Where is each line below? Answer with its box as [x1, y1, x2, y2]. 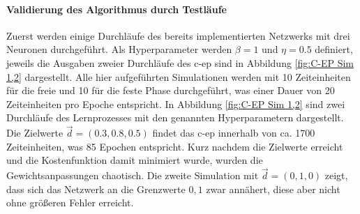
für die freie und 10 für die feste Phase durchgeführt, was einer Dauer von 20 [6, 83, 335, 98]
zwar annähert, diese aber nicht [206, 181, 340, 196]
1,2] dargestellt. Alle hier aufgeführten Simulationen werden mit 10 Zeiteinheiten [6, 69, 351, 84]
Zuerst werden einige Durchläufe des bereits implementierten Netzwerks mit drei [6, 28, 350, 43]
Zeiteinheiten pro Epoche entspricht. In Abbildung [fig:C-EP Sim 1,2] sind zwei [6, 96, 345, 111]
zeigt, [324, 168, 348, 183]
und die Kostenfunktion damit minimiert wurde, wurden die [6, 153, 263, 167]
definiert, [315, 42, 353, 56]
